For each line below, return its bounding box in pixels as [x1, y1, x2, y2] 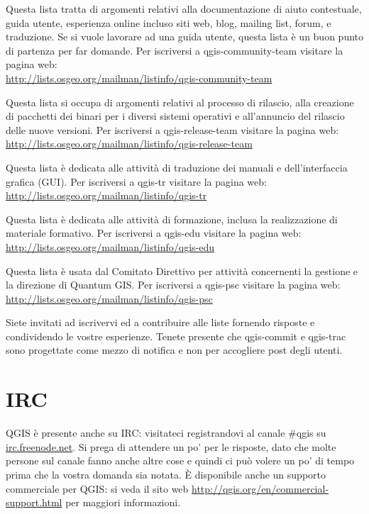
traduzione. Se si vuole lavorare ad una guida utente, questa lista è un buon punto [6, 29, 363, 44]
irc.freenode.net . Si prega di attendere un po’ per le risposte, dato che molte [6, 439, 336, 454]
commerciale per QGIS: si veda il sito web [6, 481, 189, 496]
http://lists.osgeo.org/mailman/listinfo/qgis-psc [6, 291, 213, 306]
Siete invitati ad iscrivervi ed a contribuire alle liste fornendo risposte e [6, 315, 315, 330]
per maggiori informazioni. [65, 495, 181, 510]
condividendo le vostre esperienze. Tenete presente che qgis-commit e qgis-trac [6, 328, 346, 343]
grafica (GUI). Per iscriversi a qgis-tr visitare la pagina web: [6, 174, 267, 189]
